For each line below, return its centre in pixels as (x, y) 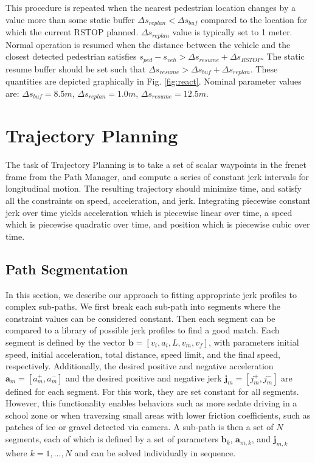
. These (264, 68)
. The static (283, 56)
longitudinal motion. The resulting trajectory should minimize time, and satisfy (154, 188)
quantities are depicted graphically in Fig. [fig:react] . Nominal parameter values (154, 81)
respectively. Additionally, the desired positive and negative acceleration (140, 366)
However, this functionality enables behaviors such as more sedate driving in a (151, 403)
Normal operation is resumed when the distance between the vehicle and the (148, 44)
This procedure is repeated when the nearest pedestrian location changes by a (151, 7)
